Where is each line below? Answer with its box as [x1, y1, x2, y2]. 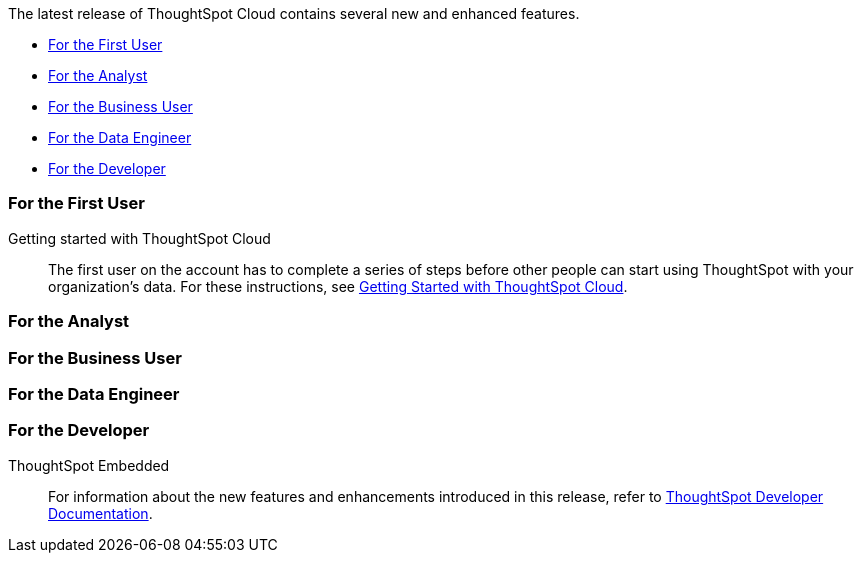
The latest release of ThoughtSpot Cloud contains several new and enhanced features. [8, 5, 580, 22]
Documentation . [48, 504, 153, 522]
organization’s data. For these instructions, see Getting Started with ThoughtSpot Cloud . [48, 277, 628, 295]
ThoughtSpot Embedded [8, 456, 170, 474]
